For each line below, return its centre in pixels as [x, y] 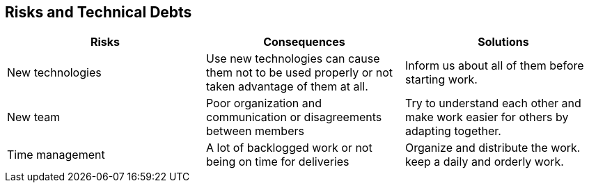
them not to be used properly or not [299, 73]
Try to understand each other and [493, 103]
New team [34, 117]
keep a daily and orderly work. [484, 162]
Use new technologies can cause [293, 59]
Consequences [304, 42]
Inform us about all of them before [494, 66]
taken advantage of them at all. [287, 87]
